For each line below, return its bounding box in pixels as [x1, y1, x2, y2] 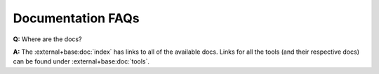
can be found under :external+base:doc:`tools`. [13, 57, 150, 66]
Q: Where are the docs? [13, 35, 82, 43]
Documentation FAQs [13, 10, 140, 26]
